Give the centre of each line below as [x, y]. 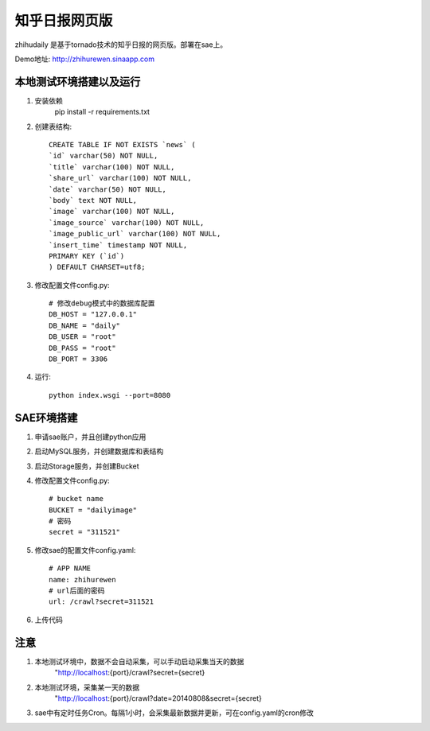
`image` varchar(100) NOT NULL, [112, 212]
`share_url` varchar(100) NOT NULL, [120, 178]
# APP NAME [70, 568]
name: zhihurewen [82, 579]
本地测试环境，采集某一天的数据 [87, 687]
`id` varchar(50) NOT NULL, [104, 156]
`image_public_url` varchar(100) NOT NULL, [135, 234]
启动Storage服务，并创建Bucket [87, 466]
